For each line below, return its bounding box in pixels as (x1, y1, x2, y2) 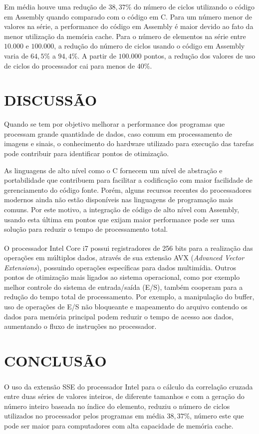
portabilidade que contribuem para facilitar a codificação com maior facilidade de (4, 175, 253, 185)
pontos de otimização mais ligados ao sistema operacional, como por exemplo (4, 272, 240, 282)
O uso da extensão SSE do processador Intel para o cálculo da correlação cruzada (4, 381, 253, 391)
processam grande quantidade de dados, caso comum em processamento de (4, 128, 233, 139)
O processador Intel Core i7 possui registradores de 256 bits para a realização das (4, 242, 253, 253)
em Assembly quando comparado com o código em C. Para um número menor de (4, 11, 253, 22)
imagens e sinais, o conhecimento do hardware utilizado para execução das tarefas (4, 138, 254, 149)
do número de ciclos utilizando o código (134, 2, 255, 12)
